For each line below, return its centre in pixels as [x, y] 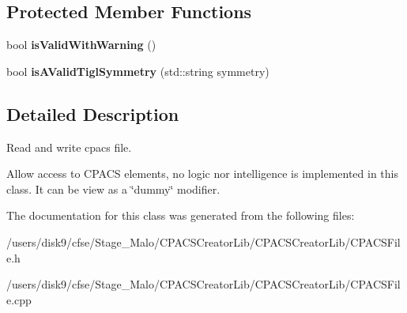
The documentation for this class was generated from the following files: [181, 215]
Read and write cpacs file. [69, 147]
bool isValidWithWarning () [81, 45]
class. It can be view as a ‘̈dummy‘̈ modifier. [113, 189]
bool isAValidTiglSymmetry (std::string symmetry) [138, 71]
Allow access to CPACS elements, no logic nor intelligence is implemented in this [202, 173]
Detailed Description [93, 113]
